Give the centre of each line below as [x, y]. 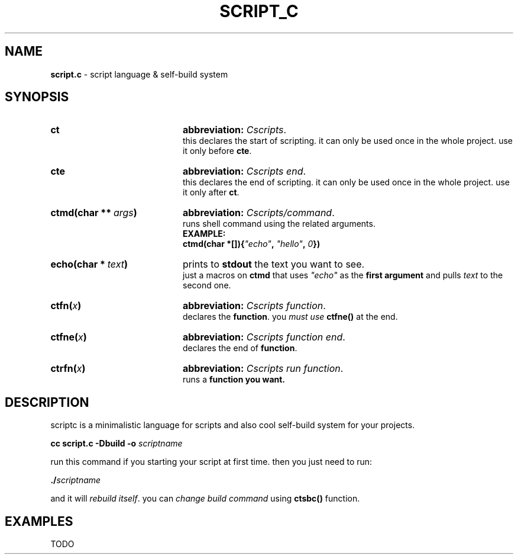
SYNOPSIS [37, 97]
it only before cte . [217, 151]
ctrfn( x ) [68, 369]
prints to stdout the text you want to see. [273, 264]
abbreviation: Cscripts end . [244, 171]
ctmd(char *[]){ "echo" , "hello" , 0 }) [252, 244]
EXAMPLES [39, 521]
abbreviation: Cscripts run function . [263, 369]
